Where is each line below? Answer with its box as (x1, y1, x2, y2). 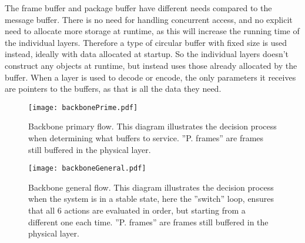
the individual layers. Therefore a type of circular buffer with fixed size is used (5, 36, 287, 48)
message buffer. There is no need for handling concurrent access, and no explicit (5, 13, 293, 25)
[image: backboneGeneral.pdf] (28, 164, 146, 173)
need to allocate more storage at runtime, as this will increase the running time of (5, 25, 300, 37)
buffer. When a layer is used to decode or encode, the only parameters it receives (5, 71, 296, 83)
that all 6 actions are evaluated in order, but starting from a (28, 204, 246, 217)
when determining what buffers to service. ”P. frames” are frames (28, 132, 264, 144)
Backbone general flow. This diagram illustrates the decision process (28, 181, 274, 193)
